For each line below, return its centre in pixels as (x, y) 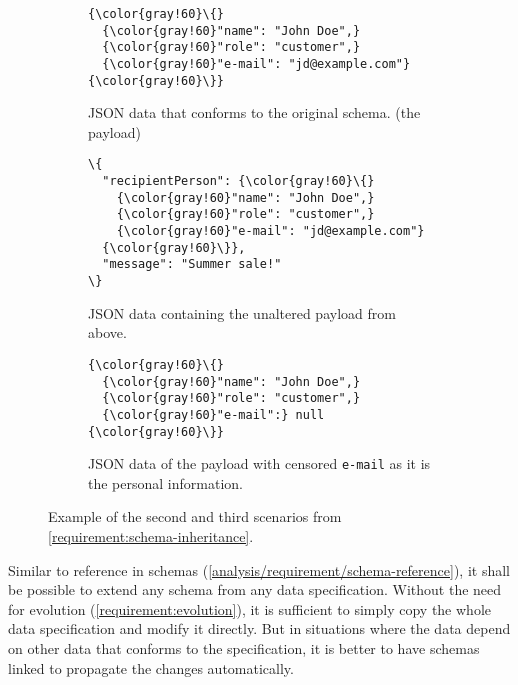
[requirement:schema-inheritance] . (151, 536)
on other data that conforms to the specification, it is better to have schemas (244, 648)
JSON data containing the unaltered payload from (242, 312)
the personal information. (165, 482)
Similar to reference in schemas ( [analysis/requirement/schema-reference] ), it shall (259, 569)
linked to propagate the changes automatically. (151, 667)
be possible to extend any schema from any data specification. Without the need (255, 589)
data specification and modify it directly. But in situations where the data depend (259, 628)
